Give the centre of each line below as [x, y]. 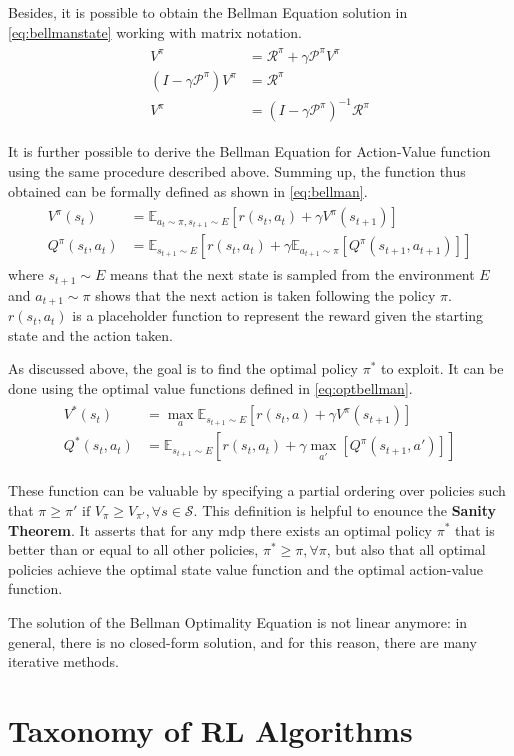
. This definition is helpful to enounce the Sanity [345, 509]
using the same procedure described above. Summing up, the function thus [237, 170]
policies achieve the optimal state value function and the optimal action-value [245, 568]
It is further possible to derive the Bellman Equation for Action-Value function [249, 151]
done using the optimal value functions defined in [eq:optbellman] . [210, 387]
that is [475, 529]
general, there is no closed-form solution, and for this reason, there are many [242, 641]
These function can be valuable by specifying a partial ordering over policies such [257, 490]
